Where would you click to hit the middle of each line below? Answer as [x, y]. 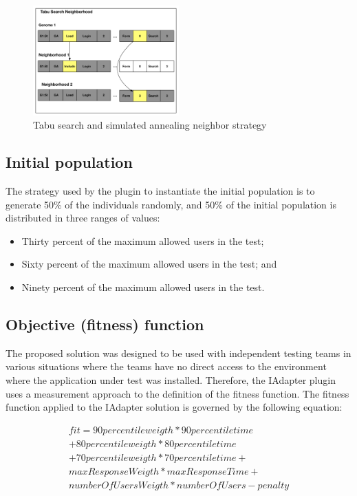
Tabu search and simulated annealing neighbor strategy [150, 125]
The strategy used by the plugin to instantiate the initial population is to [160, 191]
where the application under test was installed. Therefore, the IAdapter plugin [171, 379]
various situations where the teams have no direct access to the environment [166, 366]
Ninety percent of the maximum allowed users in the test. [143, 287]
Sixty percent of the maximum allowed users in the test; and [149, 264]
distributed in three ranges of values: [83, 218]
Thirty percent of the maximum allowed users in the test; [143, 240]
